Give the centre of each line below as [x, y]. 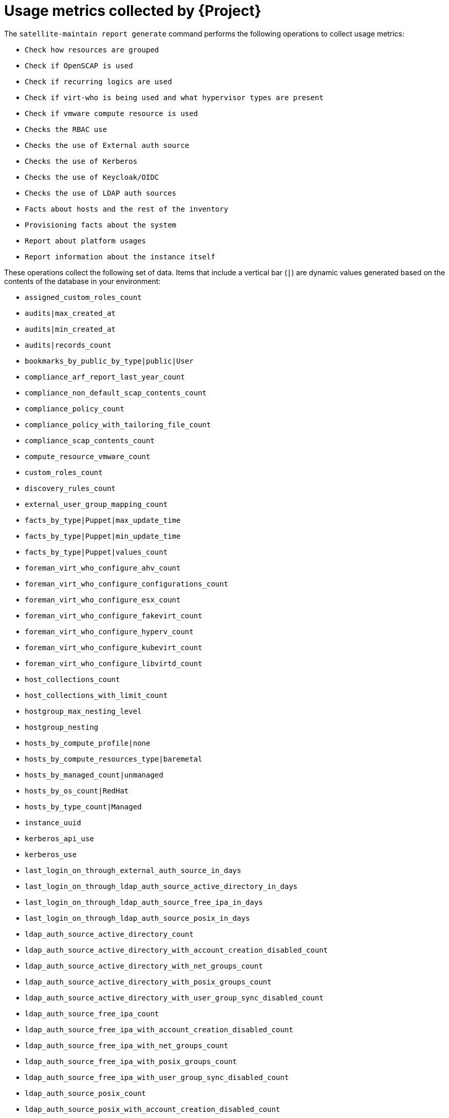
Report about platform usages [86, 241]
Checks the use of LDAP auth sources [101, 193]
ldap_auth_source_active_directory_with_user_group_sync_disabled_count [174, 998]
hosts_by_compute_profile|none [88, 743]
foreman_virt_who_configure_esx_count [103, 600]
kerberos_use [51, 854]
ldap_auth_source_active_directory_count [109, 934]
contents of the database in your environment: [82, 281]
